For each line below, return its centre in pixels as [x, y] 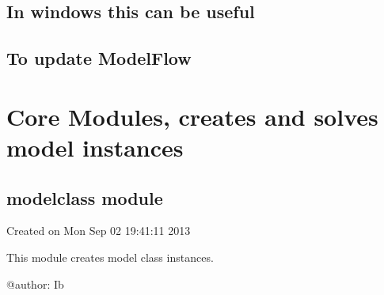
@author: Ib [35, 284]
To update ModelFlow [99, 58]
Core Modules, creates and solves [192, 116]
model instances [95, 147]
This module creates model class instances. [110, 257]
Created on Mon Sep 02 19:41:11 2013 [99, 231]
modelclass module [85, 197]
